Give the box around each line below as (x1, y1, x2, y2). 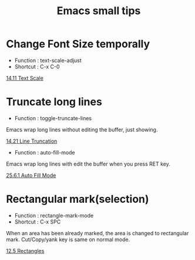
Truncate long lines (6, 96, 103, 108)
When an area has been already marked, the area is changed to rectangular (6, 229, 189, 236)
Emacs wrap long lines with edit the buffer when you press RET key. (6, 160, 170, 167)
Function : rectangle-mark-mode (14, 212, 94, 219)
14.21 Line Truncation (6, 137, 58, 144)
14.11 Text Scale (6, 74, 44, 81)
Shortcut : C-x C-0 (14, 63, 60, 70)
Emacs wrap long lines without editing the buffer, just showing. (6, 126, 158, 133)
